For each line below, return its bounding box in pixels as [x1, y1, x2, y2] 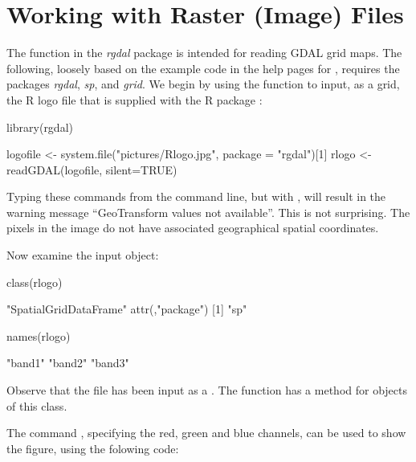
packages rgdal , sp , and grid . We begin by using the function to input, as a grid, [6, 76, 400, 92]
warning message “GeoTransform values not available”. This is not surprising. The [6, 203, 410, 220]
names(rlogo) [6, 327, 71, 344]
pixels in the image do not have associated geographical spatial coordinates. [6, 219, 379, 236]
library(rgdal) [6, 118, 73, 135]
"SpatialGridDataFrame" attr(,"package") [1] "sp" [6, 301, 247, 317]
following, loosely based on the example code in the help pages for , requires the [6, 59, 400, 76]
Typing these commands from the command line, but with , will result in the [6, 188, 386, 205]
